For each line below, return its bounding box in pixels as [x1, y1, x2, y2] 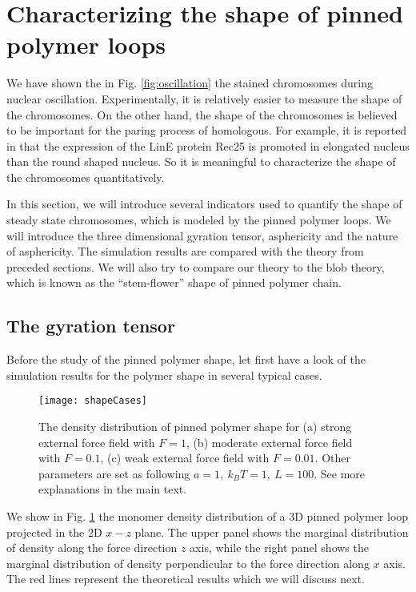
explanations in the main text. [38, 481, 187, 497]
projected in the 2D [6, 523, 102, 540]
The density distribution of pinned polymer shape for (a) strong [38, 418, 352, 435]
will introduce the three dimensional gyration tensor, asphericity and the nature [6, 227, 398, 244]
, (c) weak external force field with [100, 449, 270, 466]
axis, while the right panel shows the [190, 539, 369, 556]
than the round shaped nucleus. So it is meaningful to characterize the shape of [6, 153, 396, 170]
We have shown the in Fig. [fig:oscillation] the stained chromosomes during [6, 75, 374, 91]
